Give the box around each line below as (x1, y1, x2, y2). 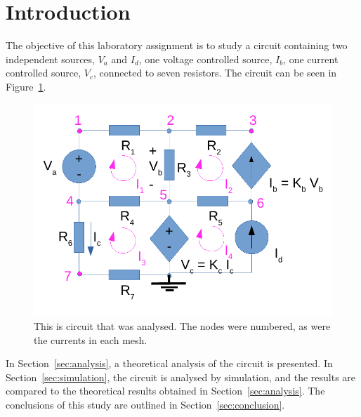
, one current (283, 51, 339, 66)
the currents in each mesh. (34, 332, 147, 347)
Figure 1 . (6, 79, 46, 93)
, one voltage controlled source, (138, 51, 273, 66)
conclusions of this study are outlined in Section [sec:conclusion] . (6, 397, 285, 412)
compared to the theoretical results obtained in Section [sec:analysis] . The (6, 383, 325, 398)
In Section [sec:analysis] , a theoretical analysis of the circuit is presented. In (6, 356, 333, 371)
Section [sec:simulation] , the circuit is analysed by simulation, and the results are (6, 369, 356, 384)
